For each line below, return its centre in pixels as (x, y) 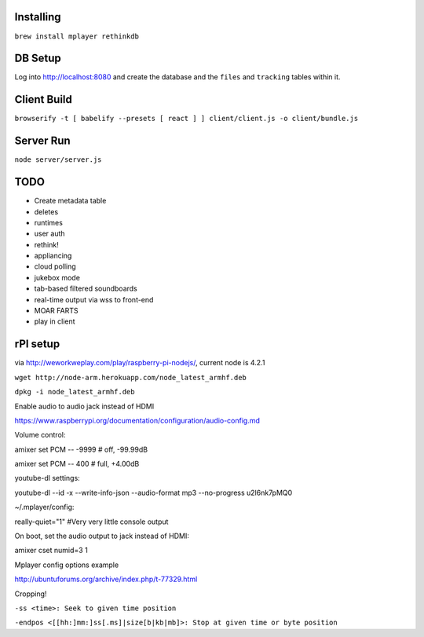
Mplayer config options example (67, 565)
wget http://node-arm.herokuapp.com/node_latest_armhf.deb (131, 377)
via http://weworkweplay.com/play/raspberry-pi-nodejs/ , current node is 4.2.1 (140, 363)
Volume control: (40, 435)
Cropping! (31, 594)
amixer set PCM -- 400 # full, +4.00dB (77, 464)
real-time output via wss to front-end (94, 299)
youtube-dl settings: (47, 478)
